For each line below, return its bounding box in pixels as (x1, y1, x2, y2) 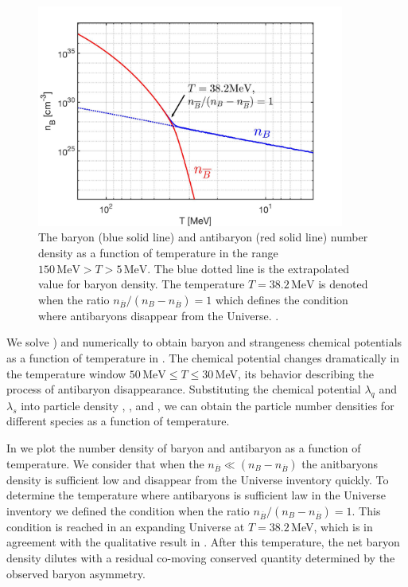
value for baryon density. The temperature (38, 276, 245, 292)
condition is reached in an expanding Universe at (6, 518, 245, 534)
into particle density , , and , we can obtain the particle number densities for (21, 397, 394, 413)
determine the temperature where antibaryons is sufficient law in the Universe (6, 487, 386, 503)
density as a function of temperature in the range (38, 244, 278, 260)
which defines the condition (215, 291, 348, 307)
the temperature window (6, 365, 126, 382)
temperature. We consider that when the (6, 455, 204, 472)
